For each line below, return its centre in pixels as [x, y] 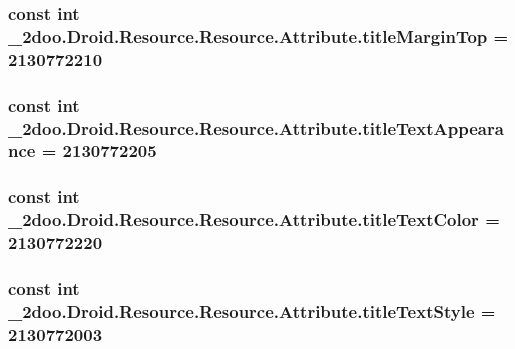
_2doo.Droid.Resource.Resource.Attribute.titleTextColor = [254, 219]
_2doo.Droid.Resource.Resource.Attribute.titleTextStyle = [252, 310]
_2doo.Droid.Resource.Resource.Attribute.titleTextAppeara [256, 127]
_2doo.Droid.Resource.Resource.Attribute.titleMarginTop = [258, 35]
